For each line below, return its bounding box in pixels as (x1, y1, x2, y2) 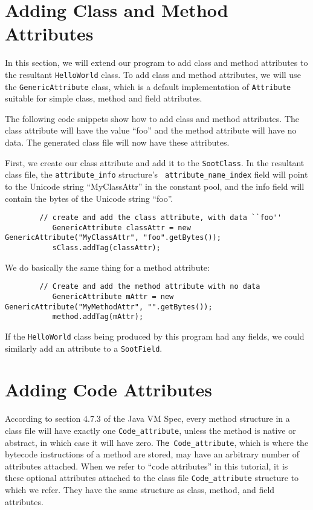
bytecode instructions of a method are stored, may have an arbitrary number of (5, 448, 300, 460)
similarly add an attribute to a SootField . (5, 341, 163, 354)
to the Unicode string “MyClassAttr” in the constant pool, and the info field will (5, 179, 305, 192)
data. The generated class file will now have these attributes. (5, 136, 230, 148)
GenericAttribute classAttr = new (52, 223, 191, 232)
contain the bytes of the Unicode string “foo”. (5, 192, 173, 204)
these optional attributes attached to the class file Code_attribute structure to (5, 471, 299, 484)
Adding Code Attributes (5, 377, 212, 402)
